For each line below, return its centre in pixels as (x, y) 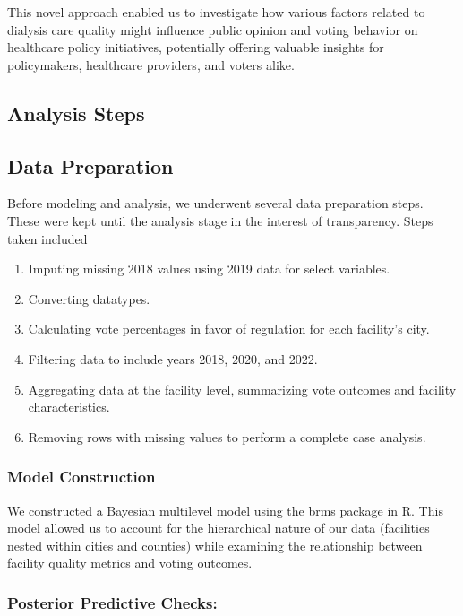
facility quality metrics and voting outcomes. (130, 563)
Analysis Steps (76, 113)
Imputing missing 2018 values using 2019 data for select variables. (209, 269)
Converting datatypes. (89, 298)
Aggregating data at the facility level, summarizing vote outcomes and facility (242, 389)
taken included (47, 238)
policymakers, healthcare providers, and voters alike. (151, 64)
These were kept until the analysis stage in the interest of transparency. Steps (220, 220)
